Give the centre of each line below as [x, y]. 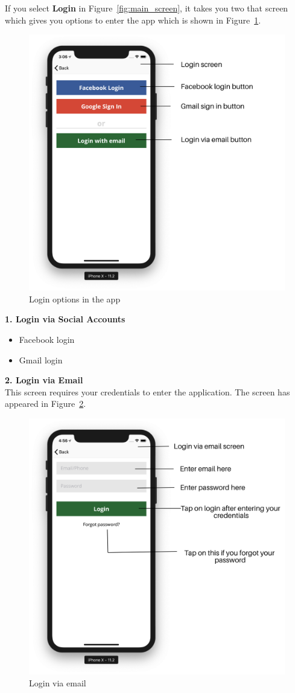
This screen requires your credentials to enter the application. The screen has [147, 391]
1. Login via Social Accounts [65, 319]
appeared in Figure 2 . [46, 404]
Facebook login [47, 339]
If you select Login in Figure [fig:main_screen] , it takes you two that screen [147, 8]
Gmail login [41, 359]
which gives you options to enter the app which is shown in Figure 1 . [133, 20]
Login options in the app [75, 299]
